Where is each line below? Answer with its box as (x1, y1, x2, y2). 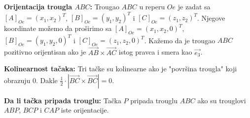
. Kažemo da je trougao (144, 35, 215, 45)
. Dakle (36, 75, 58, 85)
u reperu (139, 1, 165, 11)
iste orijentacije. (61, 105, 109, 115)
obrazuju (4, 75, 31, 85)
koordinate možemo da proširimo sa (4, 23, 112, 33)
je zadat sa (178, 1, 211, 11)
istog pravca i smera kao (118, 47, 192, 57)
